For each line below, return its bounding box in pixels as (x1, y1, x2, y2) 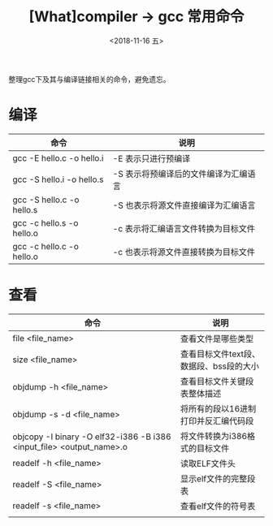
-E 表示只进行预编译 (112, 153, 191, 164)
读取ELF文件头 (180, 458, 236, 469)
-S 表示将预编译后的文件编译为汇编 (112, 168, 248, 179)
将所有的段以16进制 (180, 403, 257, 414)
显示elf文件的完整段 (180, 472, 256, 484)
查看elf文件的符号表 (180, 500, 256, 511)
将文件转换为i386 (180, 430, 248, 442)
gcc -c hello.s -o (12, 217, 79, 228)
